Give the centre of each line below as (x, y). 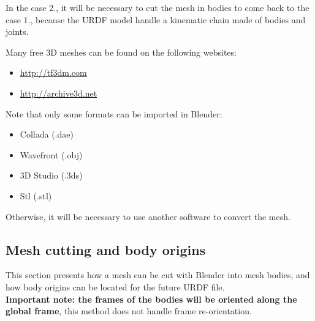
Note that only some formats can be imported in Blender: (114, 113)
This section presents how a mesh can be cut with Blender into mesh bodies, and (158, 275)
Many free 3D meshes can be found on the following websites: (121, 52)
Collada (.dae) (47, 134)
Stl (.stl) (36, 195)
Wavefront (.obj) (51, 154)
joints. (17, 31)
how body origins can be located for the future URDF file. (115, 286)
